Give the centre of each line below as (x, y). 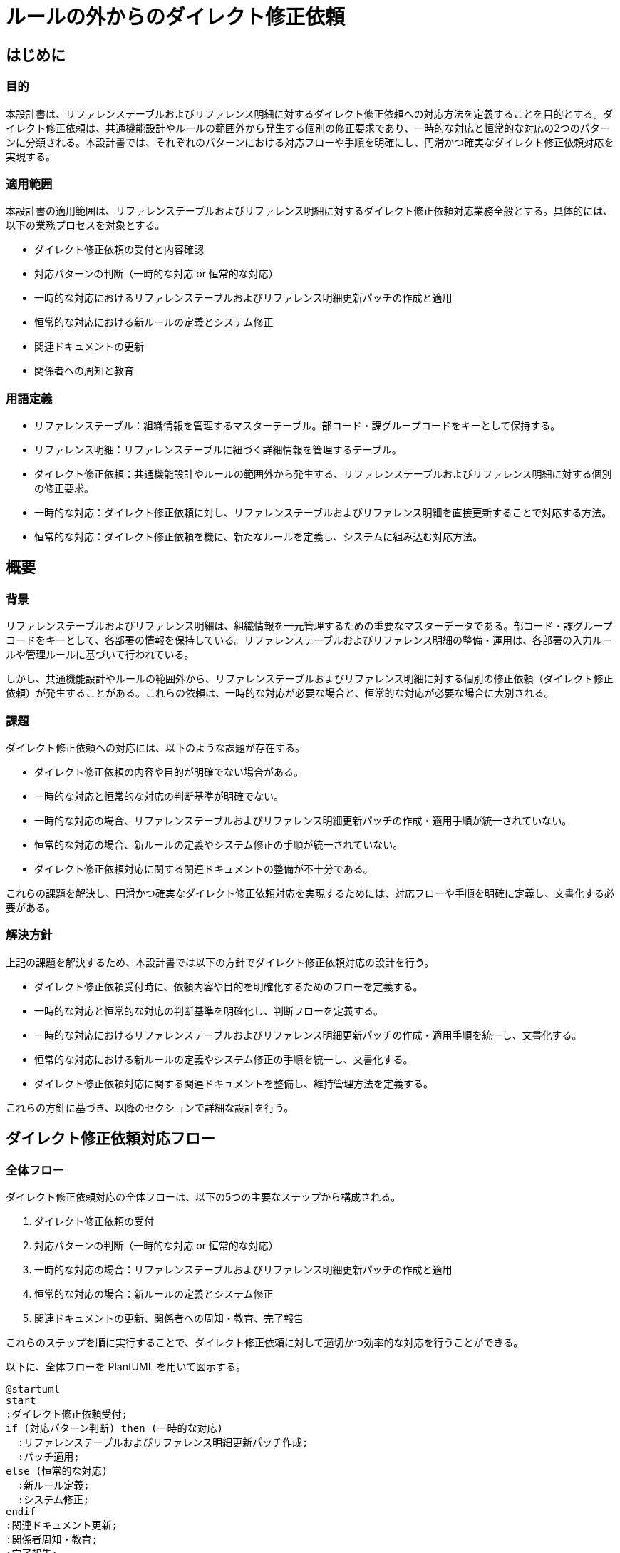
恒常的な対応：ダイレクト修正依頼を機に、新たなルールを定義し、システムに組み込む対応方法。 (259, 537)
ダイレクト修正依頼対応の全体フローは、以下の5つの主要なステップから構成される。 (203, 1196)
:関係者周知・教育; (52, 1539)
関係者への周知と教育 (84, 371)
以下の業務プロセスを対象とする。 (86, 225)
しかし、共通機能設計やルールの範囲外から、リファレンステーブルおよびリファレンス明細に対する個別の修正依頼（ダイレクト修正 (310, 679)
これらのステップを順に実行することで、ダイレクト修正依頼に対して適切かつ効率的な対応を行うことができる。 (265, 1342)
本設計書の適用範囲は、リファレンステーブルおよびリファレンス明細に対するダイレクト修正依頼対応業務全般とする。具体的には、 (310, 211)
